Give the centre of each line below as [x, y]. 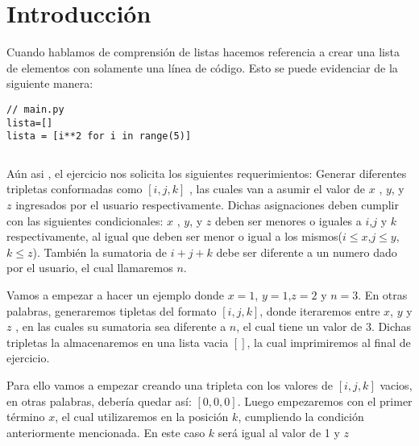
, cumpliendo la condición [301, 417]
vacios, [396, 385]
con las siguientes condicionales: [85, 220]
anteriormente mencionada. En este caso [106, 432]
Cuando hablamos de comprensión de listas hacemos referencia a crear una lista [203, 52]
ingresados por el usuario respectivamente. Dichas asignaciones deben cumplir [207, 205]
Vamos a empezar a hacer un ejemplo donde [116, 295]
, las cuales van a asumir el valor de [277, 189]
